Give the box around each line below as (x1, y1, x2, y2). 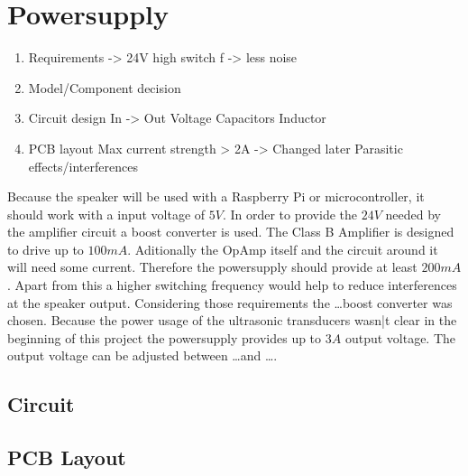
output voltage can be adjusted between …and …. (7, 346, 278, 365)
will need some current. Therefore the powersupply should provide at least (7, 257, 418, 276)
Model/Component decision (28, 78, 181, 97)
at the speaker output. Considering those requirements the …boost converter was (7, 293, 453, 312)
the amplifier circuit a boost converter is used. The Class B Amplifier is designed (7, 222, 454, 241)
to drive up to (7, 239, 84, 258)
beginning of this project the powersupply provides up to (7, 328, 322, 347)
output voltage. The (344, 328, 456, 347)
